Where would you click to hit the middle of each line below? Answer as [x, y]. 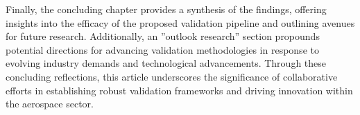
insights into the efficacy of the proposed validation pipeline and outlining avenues [180, 22]
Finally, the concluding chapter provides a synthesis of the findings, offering [166, 9]
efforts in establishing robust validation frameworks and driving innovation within [179, 90]
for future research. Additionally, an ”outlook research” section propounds [163, 36]
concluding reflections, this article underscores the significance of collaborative [172, 76]
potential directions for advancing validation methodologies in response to [162, 49]
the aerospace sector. [50, 104]
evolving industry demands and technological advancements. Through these [166, 63]
